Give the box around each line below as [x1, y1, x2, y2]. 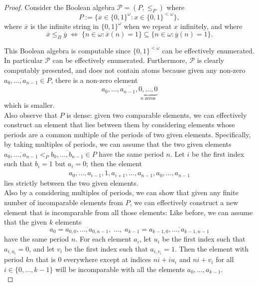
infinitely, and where [180, 20, 243, 31]
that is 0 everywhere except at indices [35, 254, 151, 265]
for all [216, 254, 234, 265]
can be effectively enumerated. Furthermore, [52, 55, 187, 65]
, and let [29, 243, 55, 254]
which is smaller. [4, 99, 55, 110]
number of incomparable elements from [4, 197, 123, 207]
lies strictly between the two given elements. [4, 177, 138, 188]
